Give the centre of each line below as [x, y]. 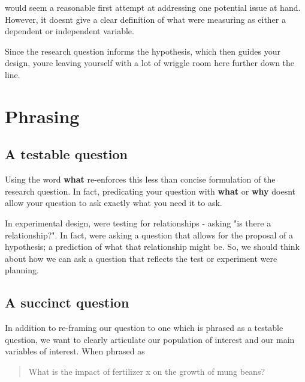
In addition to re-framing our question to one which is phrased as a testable [144, 328]
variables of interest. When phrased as [75, 351]
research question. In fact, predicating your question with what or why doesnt [150, 191]
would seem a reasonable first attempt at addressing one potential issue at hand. [153, 7]
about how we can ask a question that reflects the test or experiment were [141, 258]
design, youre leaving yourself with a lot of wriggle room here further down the [150, 63]
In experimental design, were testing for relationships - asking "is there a [138, 223]
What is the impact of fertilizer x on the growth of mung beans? [147, 371]
